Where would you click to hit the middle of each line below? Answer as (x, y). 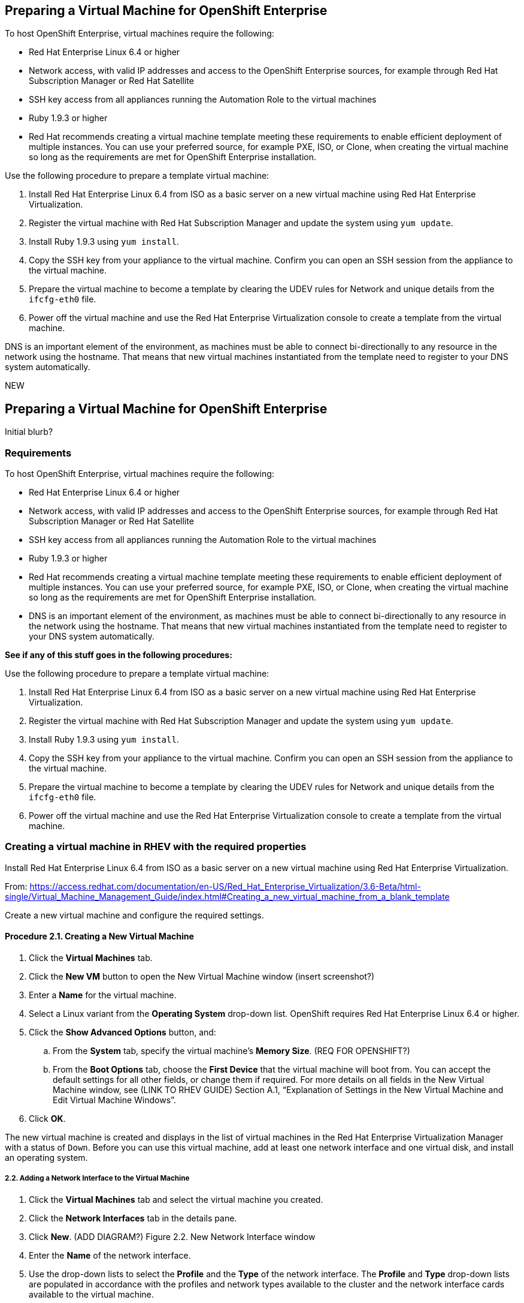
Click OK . (47, 1118)
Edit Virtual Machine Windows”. (114, 1100)
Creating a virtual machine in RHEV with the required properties (156, 847)
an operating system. (46, 1157)
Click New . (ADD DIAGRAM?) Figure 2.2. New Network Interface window (172, 1236)
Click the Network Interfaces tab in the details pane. (133, 1218)
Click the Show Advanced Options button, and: (122, 1032)
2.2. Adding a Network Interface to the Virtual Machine (97, 1179)
